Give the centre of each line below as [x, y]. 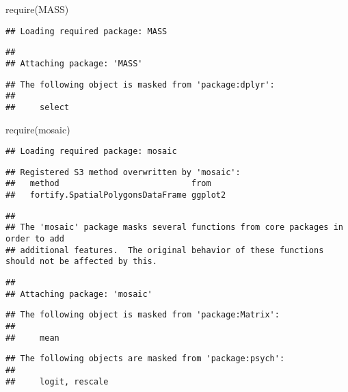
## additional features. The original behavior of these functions [165, 250]
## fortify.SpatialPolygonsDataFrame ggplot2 [116, 195]
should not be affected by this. [81, 262]
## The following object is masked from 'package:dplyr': [140, 84]
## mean [32, 338]
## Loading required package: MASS [86, 31]
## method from [108, 184]
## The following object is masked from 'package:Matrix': [143, 315]
